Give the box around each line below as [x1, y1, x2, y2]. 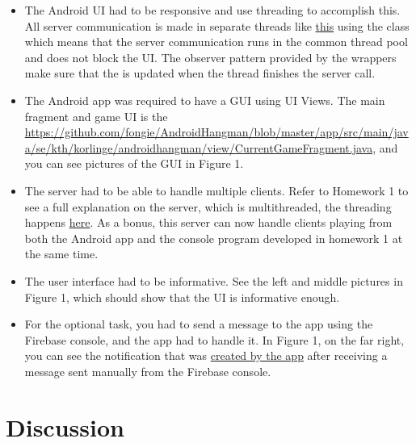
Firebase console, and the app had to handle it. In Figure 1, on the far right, [24, 331, 405, 348]
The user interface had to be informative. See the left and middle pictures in [24, 272, 403, 289]
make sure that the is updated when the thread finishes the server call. [24, 65, 376, 81]
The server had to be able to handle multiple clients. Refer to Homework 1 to [24, 182, 409, 199]
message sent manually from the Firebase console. [24, 362, 271, 379]
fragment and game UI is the [24, 107, 168, 124]
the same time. [24, 245, 99, 262]
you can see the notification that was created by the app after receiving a [24, 347, 388, 364]
